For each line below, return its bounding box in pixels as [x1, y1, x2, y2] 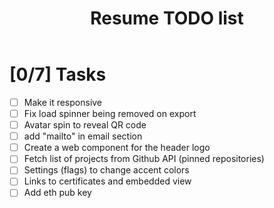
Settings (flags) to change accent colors [23, 164, 190, 176]
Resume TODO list [90, 7, 244, 30]
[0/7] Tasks [9, 63, 107, 86]
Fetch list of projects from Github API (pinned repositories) [23, 153, 265, 165]
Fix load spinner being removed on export [23, 108, 197, 119]
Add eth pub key [23, 187, 92, 199]
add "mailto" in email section [23, 130, 143, 142]
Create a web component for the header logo [23, 142, 211, 154]
